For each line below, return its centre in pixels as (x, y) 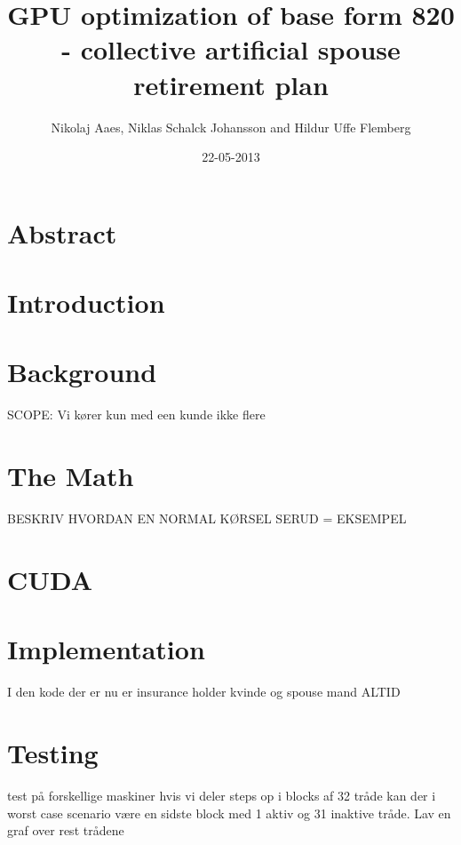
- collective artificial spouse (231, 49)
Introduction (86, 303)
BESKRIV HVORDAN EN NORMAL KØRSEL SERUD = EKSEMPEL (207, 518)
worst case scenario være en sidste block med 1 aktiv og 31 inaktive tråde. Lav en (229, 813)
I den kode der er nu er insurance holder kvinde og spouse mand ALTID (204, 692)
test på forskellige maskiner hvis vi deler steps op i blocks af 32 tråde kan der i (222, 795)
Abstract (62, 232)
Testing (53, 752)
